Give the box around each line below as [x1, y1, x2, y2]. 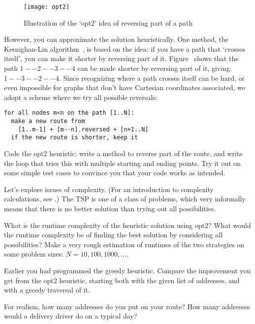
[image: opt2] [24, 3, 70, 10]
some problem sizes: [4, 249, 64, 259]
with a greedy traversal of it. [4, 285, 90, 295]
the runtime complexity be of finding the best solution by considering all [4, 229, 223, 240]
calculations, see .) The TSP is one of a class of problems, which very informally [4, 194, 246, 204]
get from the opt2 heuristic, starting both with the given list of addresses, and [4, 275, 240, 285]
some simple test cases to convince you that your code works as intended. [4, 167, 225, 178]
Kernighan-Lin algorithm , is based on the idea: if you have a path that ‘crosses [4, 43, 245, 54]
